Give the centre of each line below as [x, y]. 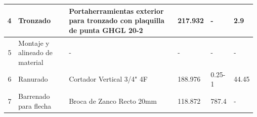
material [31, 62]
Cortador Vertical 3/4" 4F [108, 79]
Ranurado [33, 79]
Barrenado [34, 96]
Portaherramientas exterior [116, 11]
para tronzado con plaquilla [117, 20]
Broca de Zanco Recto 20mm [113, 101]
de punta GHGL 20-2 [106, 30]
